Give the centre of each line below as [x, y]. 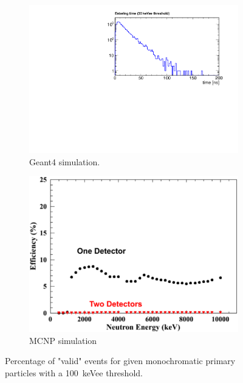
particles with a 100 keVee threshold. [74, 373]
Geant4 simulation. [65, 161]
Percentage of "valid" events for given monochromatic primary [120, 361]
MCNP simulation [63, 340]
